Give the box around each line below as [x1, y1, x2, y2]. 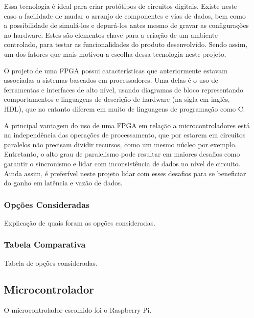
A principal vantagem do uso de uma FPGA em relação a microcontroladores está [4, 120, 250, 130]
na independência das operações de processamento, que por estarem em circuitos [4, 130, 246, 140]
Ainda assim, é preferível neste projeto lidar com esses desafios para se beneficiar [4, 168, 246, 178]
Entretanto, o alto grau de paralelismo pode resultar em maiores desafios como [4, 149, 240, 159]
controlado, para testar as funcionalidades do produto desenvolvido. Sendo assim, [4, 39, 248, 49]
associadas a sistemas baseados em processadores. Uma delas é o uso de [4, 75, 218, 85]
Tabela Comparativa [4, 238, 86, 250]
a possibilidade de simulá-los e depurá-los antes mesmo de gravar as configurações [4, 20, 249, 30]
